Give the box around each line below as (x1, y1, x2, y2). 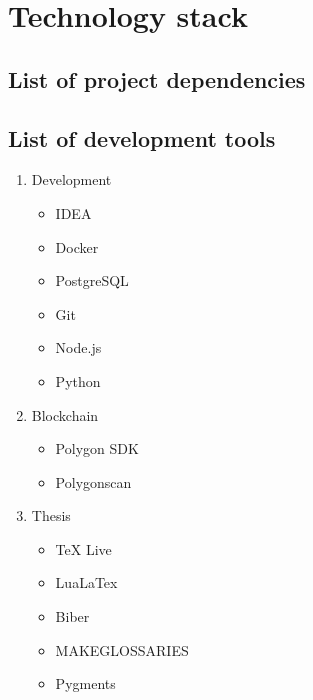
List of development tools (8, 122, 276, 153)
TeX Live (55, 538, 112, 559)
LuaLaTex (55, 572, 118, 593)
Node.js (55, 337, 102, 358)
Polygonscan (55, 471, 132, 492)
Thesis (31, 505, 71, 526)
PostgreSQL (55, 270, 129, 291)
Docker (55, 236, 99, 257)
